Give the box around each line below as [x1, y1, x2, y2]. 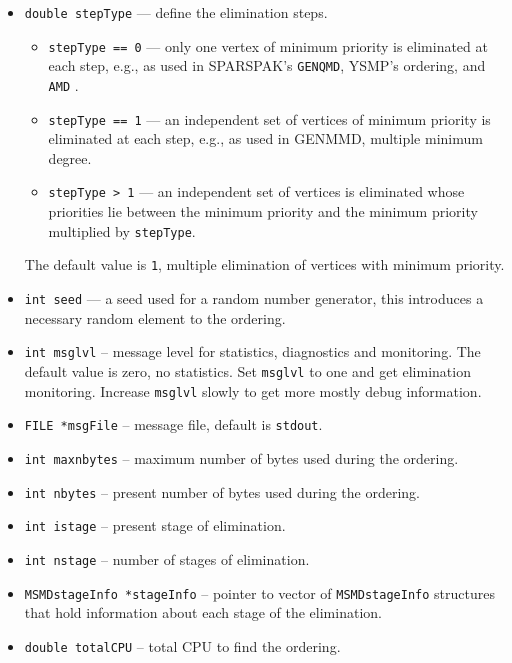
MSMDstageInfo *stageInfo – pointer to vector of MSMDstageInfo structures [24, 582, 495, 603]
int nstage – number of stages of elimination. [24, 548, 310, 569]
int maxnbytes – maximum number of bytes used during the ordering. [24, 447, 459, 468]
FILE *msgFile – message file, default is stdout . [24, 414, 323, 435]
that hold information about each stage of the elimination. [24, 602, 382, 623]
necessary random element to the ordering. [24, 307, 286, 328]
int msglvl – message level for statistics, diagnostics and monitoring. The [24, 341, 481, 362]
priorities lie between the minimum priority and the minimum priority [48, 201, 478, 222]
